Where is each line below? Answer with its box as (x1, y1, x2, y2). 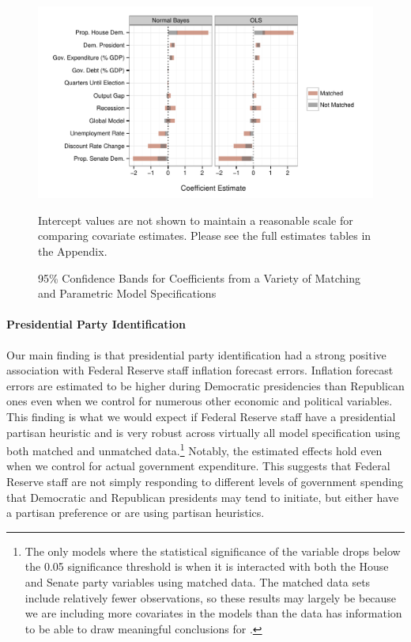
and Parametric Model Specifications (38, 285, 217, 302)
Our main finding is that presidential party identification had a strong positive (6, 346, 386, 363)
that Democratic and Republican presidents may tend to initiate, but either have (6, 488, 399, 505)
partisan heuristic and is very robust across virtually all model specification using (6, 424, 401, 440)
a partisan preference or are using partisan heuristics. (6, 504, 265, 521)
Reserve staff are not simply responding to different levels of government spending (6, 473, 404, 489)
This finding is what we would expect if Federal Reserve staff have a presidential (6, 408, 396, 424)
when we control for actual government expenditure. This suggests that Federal (6, 458, 390, 474)
